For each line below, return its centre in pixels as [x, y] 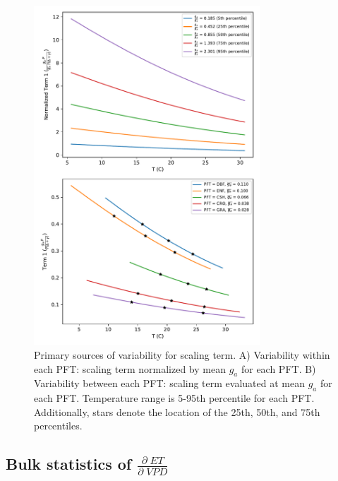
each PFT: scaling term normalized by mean [130, 368]
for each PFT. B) [278, 368]
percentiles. [58, 426]
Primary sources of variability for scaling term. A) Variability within [182, 355]
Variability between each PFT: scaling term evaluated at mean [169, 383]
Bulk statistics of [69, 464]
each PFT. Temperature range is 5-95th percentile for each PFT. [174, 398]
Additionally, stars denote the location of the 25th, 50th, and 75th [177, 411]
